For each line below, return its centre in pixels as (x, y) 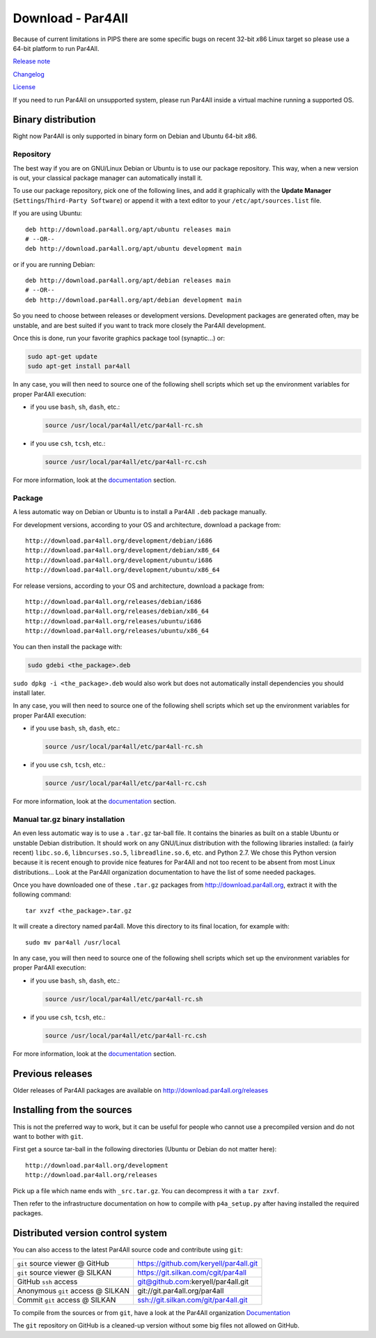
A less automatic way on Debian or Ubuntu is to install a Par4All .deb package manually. (140, 512)
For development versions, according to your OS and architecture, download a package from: (147, 524)
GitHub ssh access (47, 1282)
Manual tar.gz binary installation (69, 819)
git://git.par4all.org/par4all (180, 1291)
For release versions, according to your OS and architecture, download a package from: (139, 586)
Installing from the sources (72, 1110)
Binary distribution (54, 119)
